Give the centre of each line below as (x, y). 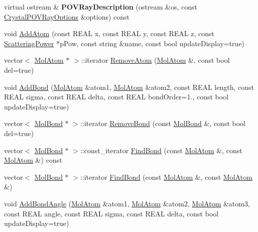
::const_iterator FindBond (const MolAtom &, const (161, 150)
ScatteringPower (29, 43)
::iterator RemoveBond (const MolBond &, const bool (163, 123)
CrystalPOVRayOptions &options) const (67, 16)
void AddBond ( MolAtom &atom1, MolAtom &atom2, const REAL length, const (129, 87)
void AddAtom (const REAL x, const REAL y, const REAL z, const (109, 33)
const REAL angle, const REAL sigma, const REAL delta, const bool (111, 213)
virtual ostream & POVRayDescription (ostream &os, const (101, 7)
